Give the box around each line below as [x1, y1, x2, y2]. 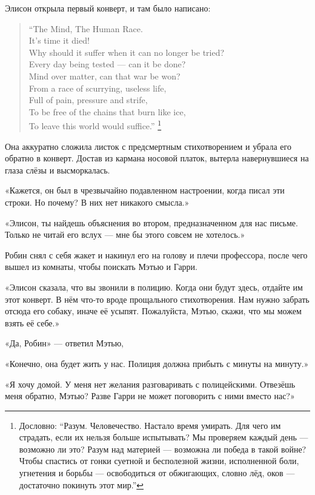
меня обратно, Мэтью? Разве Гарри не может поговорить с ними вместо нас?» [5, 389, 295, 402]
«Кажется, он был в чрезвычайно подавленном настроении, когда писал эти [5, 184, 285, 197]
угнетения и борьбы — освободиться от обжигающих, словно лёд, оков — [19, 466, 295, 479]
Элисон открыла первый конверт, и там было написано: [5, 2, 211, 14]
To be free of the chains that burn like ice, [28, 105, 186, 118]
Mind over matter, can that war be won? [28, 69, 181, 82]
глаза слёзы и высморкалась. [5, 163, 110, 176]
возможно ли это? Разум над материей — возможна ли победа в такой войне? [19, 442, 307, 455]
